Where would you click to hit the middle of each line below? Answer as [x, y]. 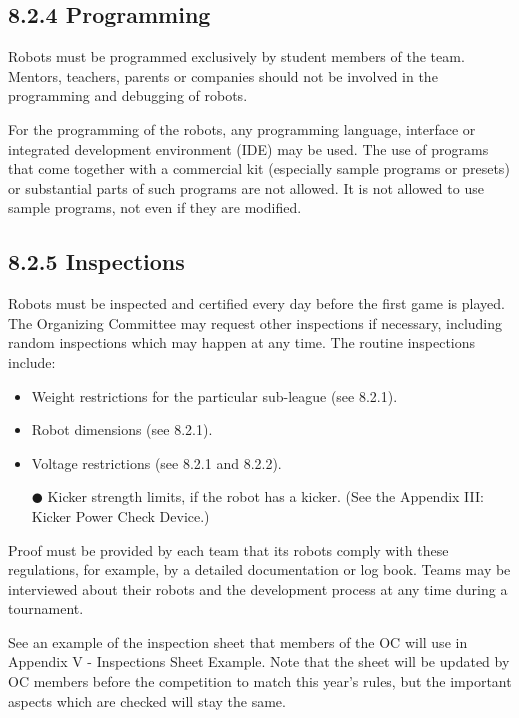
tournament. [46, 608]
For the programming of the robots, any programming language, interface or [242, 128]
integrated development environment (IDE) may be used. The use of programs [248, 148]
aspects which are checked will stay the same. [147, 700]
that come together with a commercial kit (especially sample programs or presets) [259, 168]
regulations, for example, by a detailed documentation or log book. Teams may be [259, 569]
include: [32, 361]
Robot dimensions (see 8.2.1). [122, 429]
